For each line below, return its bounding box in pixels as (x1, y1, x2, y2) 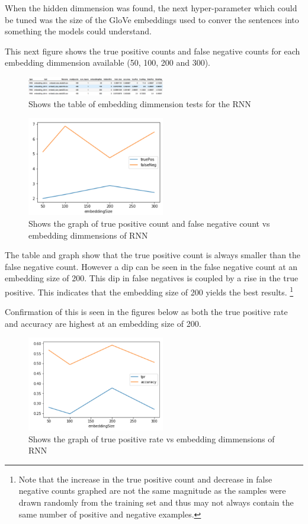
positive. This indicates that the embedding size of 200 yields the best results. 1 (5, 284, 294, 298)
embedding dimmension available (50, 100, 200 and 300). (5, 56, 210, 69)
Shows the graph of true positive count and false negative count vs (28, 217, 270, 229)
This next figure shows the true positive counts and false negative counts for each (5, 44, 300, 57)
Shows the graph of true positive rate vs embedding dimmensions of (28, 432, 275, 445)
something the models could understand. (5, 25, 152, 37)
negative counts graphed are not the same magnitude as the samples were (18, 484, 286, 497)
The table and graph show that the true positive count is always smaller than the (5, 249, 301, 261)
